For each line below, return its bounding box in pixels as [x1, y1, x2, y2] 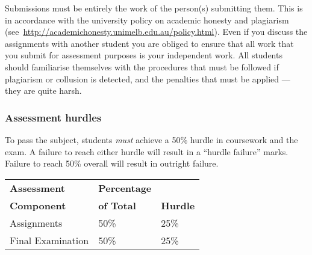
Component [10, 198, 66, 212]
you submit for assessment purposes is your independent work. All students [5, 49, 282, 61]
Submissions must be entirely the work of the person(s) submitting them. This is [5, 2, 303, 14]
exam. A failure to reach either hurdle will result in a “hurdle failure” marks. [5, 145, 289, 158]
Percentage [98, 180, 152, 195]
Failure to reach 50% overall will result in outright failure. [5, 157, 219, 170]
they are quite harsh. [5, 84, 82, 97]
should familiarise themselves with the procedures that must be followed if [5, 60, 279, 73]
